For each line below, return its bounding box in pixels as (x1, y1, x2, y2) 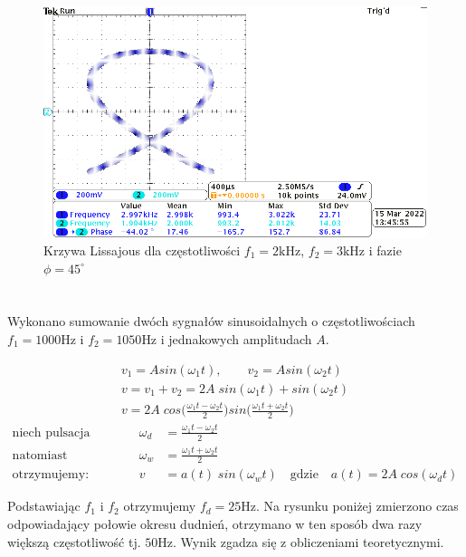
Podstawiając (7, 496, 81, 515)
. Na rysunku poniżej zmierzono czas (256, 496, 459, 515)
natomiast (12, 448, 68, 462)
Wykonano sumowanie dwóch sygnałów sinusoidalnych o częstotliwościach (7, 312, 415, 331)
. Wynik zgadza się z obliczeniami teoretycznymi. (172, 532, 444, 551)
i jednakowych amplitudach (160, 329, 312, 348)
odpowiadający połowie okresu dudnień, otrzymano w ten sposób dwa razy (7, 514, 423, 533)
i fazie (368, 240, 402, 259)
